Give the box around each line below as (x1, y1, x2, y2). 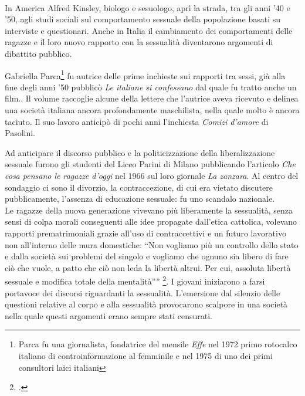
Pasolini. (5, 127, 36, 139)
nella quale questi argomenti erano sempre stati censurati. (5, 309, 212, 321)
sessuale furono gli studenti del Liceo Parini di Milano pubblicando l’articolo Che (5, 158, 296, 170)
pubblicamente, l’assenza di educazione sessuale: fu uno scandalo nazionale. (5, 192, 275, 205)
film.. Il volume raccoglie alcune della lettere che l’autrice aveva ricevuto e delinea (5, 92, 299, 104)
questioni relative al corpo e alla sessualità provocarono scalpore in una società (5, 298, 288, 310)
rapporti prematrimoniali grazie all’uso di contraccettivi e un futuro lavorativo (5, 226, 286, 239)
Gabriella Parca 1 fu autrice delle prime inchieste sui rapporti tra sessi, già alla (5, 67, 286, 82)
